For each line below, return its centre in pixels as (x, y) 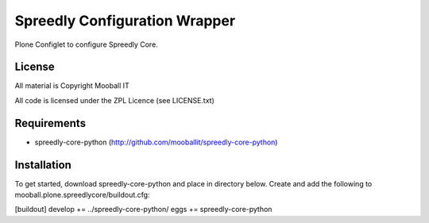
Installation (43, 165)
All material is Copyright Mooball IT (72, 86)
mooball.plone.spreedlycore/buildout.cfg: (82, 195)
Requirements (50, 123)
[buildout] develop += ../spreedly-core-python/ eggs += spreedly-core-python (143, 210)
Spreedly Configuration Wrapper (125, 21)
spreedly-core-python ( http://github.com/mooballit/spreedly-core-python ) (156, 142)
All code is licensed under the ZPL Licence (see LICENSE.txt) (114, 100)
